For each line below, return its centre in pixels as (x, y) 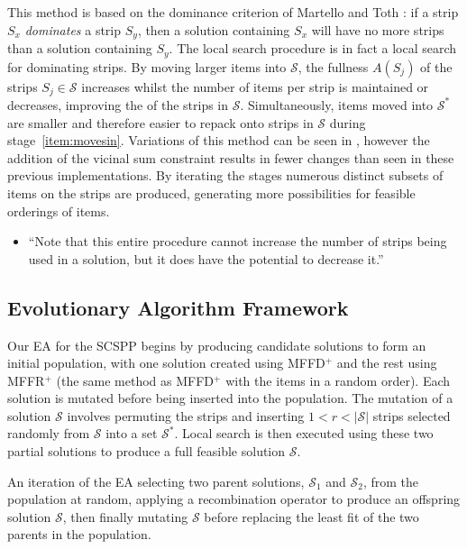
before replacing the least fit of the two (311, 516)
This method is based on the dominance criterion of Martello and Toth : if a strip (233, 12)
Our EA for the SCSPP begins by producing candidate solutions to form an (217, 345)
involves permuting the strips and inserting (186, 415)
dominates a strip (73, 29)
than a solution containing (80, 48)
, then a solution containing (214, 29)
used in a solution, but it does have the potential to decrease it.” (206, 258)
